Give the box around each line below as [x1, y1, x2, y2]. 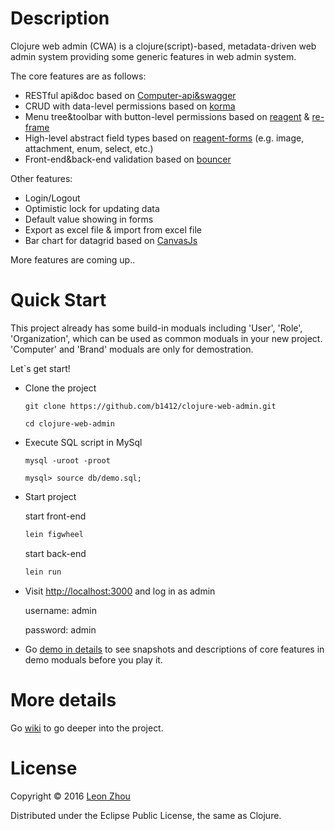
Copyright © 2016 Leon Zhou [10, 790, 131, 802]
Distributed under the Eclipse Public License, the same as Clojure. [10, 809, 282, 821]
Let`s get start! [10, 362, 71, 374]
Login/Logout [24, 192, 81, 204]
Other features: [10, 172, 73, 184]
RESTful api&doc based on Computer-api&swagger [24, 89, 237, 101]
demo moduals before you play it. [24, 653, 163, 666]
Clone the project [24, 382, 97, 394]
